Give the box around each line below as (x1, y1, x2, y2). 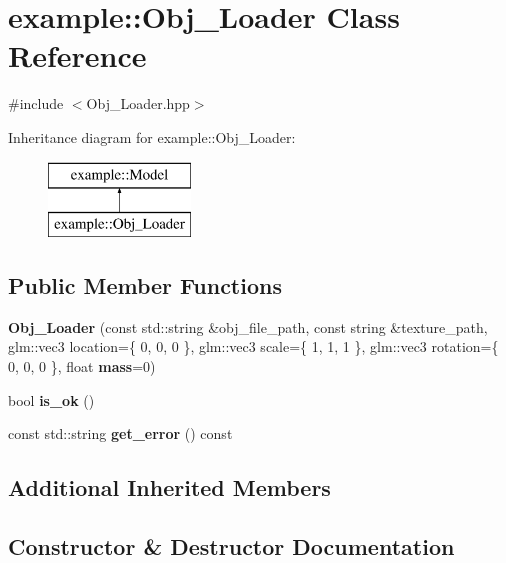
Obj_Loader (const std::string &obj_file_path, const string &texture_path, (8, 316, 488, 337)
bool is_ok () (8, 389, 95, 410)
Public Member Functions (8, 270, 282, 301)
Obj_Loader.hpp (86, 93, 190, 114)
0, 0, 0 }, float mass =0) (8, 356, 156, 377)
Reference (8, 35, 147, 76)
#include (8, 93, 64, 114)
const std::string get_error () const (8, 423, 233, 444)
